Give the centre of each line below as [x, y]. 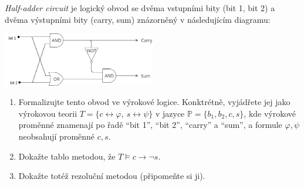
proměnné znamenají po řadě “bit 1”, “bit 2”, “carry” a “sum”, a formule [150, 125]
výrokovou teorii [48, 113]
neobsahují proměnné [57, 136]
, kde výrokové [270, 113]
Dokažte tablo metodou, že [67, 156]
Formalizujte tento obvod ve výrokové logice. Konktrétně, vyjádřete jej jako [154, 102]
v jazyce [170, 113]
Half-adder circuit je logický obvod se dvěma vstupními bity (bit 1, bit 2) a [140, 8]
